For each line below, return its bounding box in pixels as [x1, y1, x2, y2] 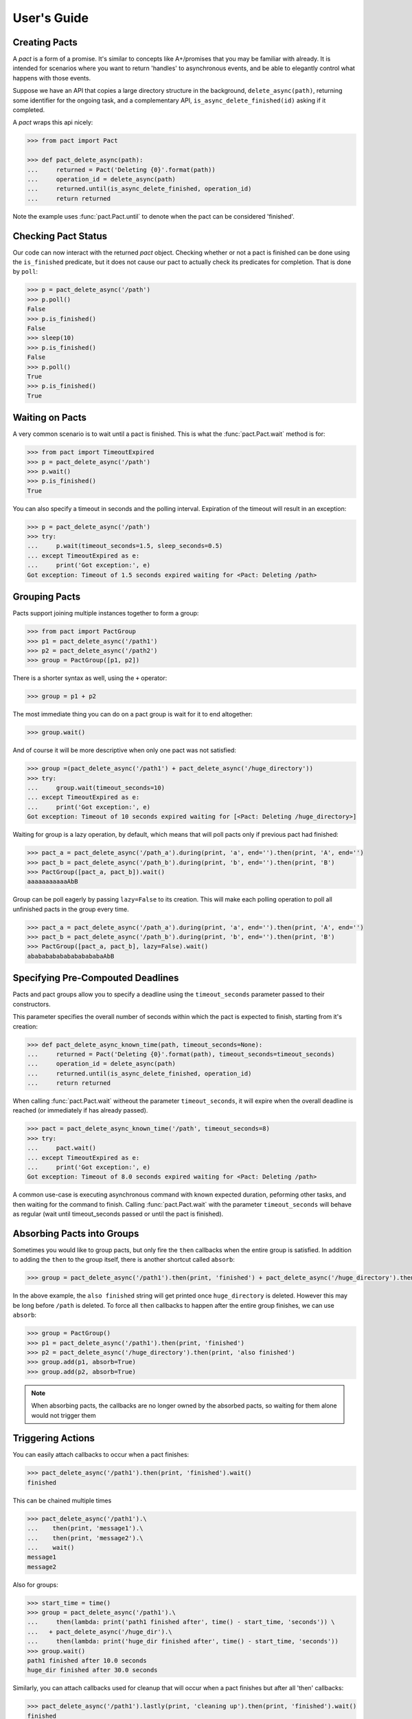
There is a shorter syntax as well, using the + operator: [12, 674, 168, 682]
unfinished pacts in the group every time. [12, 905, 130, 913]
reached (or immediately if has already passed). [12, 1106, 148, 1115]
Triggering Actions [12, 1432, 95, 1444]
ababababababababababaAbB [27, 952, 115, 960]
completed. [12, 106, 45, 114]
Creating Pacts [12, 36, 78, 48]
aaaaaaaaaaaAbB [27, 877, 78, 886]
